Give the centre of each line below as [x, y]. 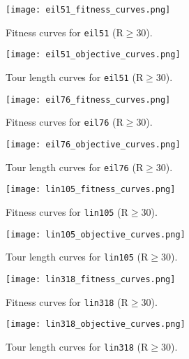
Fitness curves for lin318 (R [67, 301]
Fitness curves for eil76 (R [65, 122]
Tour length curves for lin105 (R [77, 257]
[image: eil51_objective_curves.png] [93, 55]
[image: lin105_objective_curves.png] [96, 234]
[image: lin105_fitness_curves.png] [91, 190]
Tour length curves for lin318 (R [77, 346]
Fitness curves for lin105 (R [67, 211]
